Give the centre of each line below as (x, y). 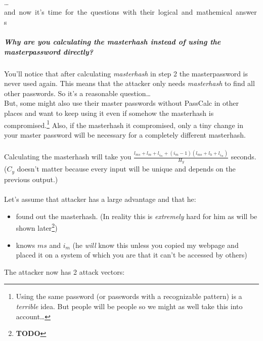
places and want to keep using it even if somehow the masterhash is (109, 113)
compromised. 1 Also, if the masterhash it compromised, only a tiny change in (124, 124)
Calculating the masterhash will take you (68, 157)
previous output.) (31, 179)
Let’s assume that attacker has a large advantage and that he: (100, 199)
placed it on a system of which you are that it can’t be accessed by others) (131, 255)
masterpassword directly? (49, 51)
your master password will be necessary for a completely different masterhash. (125, 134)
